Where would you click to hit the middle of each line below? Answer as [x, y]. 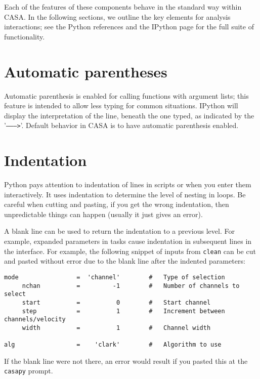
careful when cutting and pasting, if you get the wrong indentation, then [117, 204]
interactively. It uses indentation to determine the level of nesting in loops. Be [125, 194]
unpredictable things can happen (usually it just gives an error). [103, 214]
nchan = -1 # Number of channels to [131, 286]
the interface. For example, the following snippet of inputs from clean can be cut [130, 251]
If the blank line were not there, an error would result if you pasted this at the [126, 361]
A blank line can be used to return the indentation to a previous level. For [119, 231]
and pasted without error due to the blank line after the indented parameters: [125, 261]
